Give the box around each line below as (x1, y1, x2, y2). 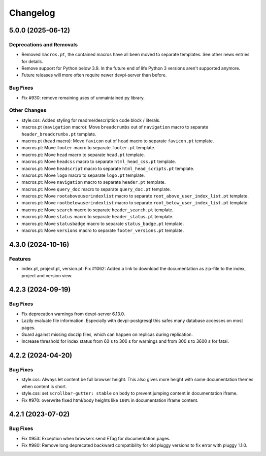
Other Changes (9, 107, 47, 114)
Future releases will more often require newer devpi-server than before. (21, 72, 167, 78)
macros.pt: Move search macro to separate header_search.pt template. (21, 207, 174, 213)
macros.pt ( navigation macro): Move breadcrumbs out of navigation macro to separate (21, 124, 209, 130)
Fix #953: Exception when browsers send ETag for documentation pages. (21, 435, 171, 441)
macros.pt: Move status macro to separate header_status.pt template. (21, 214, 174, 220)
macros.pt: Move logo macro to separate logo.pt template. (21, 172, 145, 178)
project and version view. (21, 272, 72, 278)
